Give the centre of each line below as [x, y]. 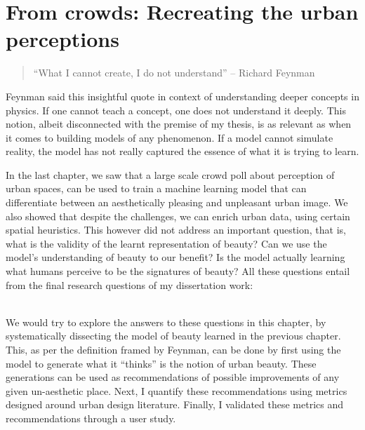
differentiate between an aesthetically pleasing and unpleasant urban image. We [177, 202]
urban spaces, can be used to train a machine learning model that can [156, 188]
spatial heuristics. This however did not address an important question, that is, [176, 230]
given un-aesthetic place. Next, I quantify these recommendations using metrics [177, 390]
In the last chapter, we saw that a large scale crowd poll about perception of [170, 174]
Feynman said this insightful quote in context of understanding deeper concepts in [182, 96]
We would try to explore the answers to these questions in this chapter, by [166, 322]
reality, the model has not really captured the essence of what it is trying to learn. [182, 151]
